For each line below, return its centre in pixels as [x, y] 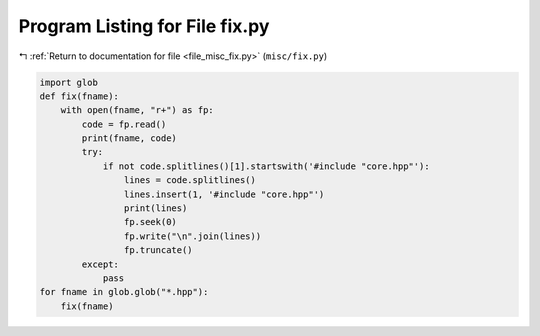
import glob [69, 82]
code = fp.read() [124, 124]
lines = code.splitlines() [190, 180]
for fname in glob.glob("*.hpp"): [124, 292]
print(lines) [155, 208]
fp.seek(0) [150, 222]
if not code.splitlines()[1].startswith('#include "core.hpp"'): [266, 166]
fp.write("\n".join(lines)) [192, 236]
